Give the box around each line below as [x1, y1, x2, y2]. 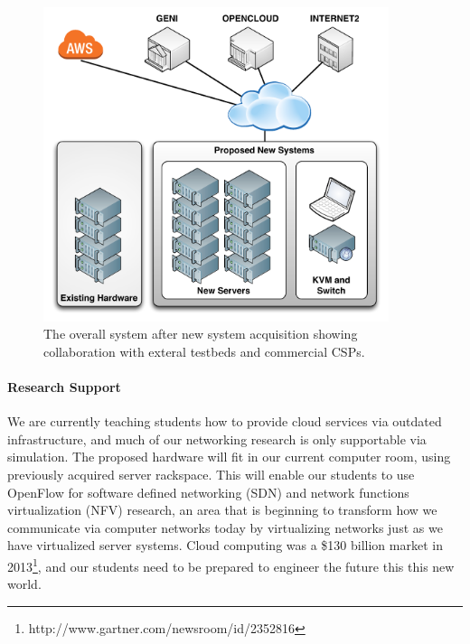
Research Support [7, 378, 121, 397]
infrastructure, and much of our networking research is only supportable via [7, 429, 427, 448]
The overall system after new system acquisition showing [43, 324, 358, 343]
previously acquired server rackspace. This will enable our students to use [7, 465, 415, 483]
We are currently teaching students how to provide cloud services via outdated [7, 412, 442, 431]
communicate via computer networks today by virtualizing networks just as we [7, 518, 443, 537]
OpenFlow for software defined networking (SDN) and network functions [7, 482, 409, 501]
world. [7, 574, 42, 593]
